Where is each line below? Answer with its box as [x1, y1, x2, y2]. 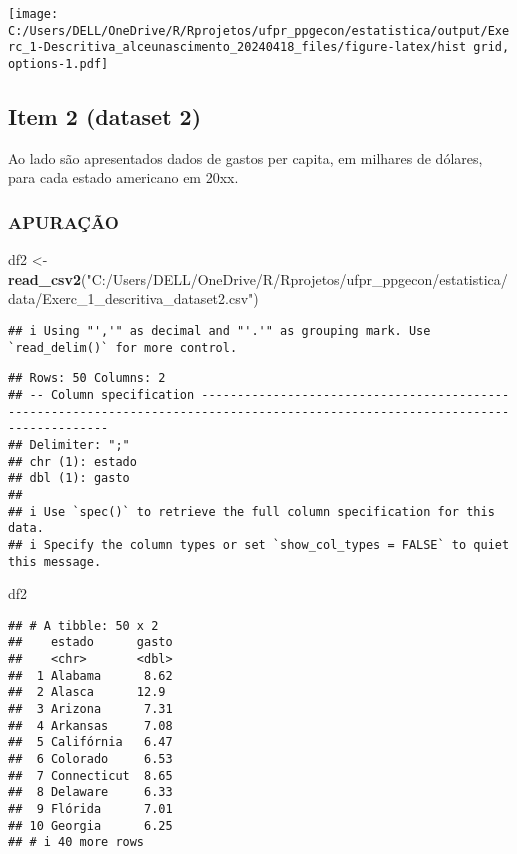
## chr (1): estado [8, 454, 137, 469]
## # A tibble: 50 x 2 [8, 618, 159, 633]
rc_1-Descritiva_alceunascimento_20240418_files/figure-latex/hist [8, 40, 467, 55]
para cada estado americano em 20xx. [8, 167, 239, 188]
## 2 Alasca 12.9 [8, 685, 166, 700]
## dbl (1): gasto [8, 471, 130, 486]
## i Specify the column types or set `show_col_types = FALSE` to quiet [8, 537, 510, 552]
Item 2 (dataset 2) [8, 101, 202, 132]
